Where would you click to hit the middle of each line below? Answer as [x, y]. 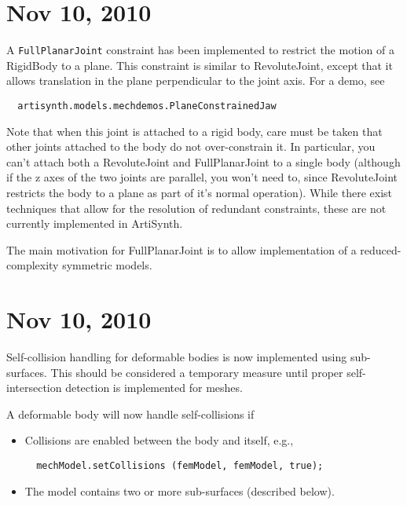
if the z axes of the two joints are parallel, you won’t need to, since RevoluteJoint [202, 177]
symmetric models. [107, 265]
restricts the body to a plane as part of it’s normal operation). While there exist [200, 192]
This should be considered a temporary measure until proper [197, 372]
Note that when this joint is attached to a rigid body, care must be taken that [194, 131]
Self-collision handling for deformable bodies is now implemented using [177, 357]
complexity [33, 265]
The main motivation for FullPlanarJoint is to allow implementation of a [181, 249]
